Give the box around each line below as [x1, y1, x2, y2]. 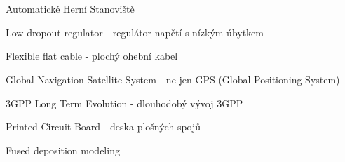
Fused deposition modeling [6, 142, 120, 157]
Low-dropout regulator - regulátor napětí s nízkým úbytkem [6, 25, 264, 39]
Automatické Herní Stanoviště [6, 1, 135, 16]
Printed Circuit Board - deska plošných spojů [6, 119, 201, 134]
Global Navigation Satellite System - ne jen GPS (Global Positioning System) [6, 72, 340, 86]
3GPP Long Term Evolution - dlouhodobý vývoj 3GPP [6, 95, 243, 110]
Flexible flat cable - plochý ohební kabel [6, 48, 178, 63]
